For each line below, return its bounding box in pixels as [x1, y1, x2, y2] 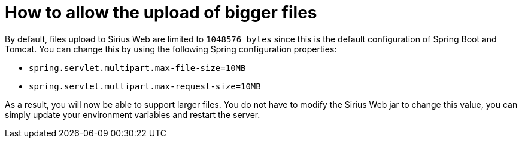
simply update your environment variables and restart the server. [5, 109, 260, 120]
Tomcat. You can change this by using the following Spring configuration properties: [5, 43, 337, 54]
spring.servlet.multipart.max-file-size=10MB [29, 63, 246, 73]
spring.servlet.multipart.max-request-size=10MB [29, 81, 261, 91]
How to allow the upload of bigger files [5, 2, 317, 23]
